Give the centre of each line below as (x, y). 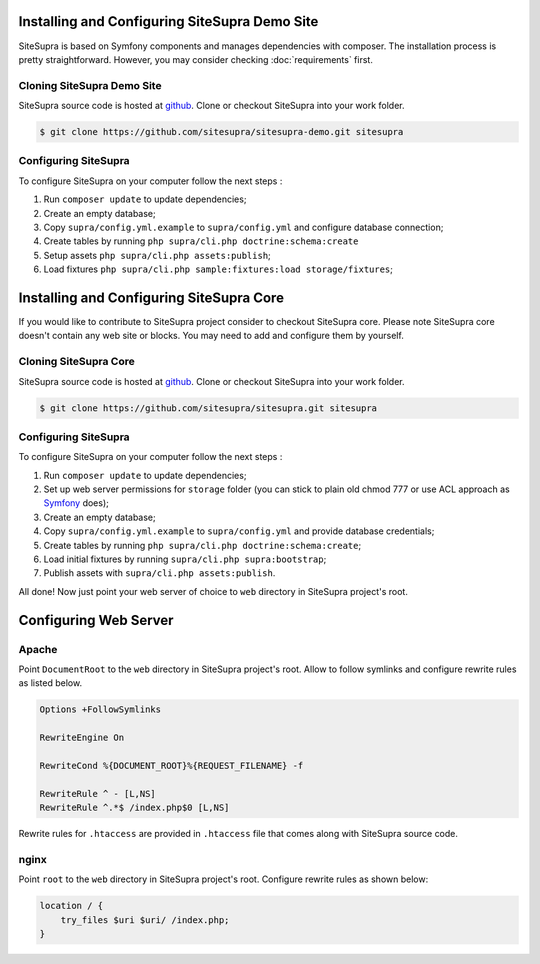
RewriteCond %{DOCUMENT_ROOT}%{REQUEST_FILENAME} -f (171, 765)
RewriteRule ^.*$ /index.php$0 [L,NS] (134, 808)
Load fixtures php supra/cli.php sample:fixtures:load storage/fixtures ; (218, 269)
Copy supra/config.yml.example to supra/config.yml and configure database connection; (243, 227)
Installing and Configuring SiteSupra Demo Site (168, 21)
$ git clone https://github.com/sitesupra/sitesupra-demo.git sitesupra (221, 132)
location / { (71, 906)
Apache (38, 649)
